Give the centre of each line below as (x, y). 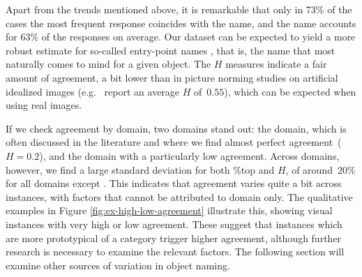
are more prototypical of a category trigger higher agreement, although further (174, 238)
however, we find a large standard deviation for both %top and (140, 169)
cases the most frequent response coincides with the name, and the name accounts (181, 23)
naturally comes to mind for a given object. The (108, 64)
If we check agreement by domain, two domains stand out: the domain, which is (176, 128)
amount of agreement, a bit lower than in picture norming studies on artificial (172, 77)
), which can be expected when (290, 91)
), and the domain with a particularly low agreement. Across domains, (189, 155)
